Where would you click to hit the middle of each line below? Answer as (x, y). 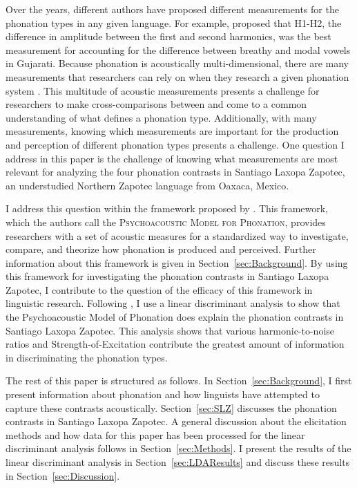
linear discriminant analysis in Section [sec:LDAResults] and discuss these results (178, 462)
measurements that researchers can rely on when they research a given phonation (177, 76)
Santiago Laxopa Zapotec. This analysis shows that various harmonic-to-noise (170, 330)
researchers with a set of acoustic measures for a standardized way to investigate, (177, 235)
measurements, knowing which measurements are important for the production (172, 131)
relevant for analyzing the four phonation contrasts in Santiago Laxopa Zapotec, (175, 172)
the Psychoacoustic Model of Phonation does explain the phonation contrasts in (175, 317)
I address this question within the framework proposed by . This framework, (167, 208)
